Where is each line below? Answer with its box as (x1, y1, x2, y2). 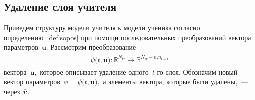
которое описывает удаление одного (40, 66, 149, 77)
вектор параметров (4, 76, 60, 87)
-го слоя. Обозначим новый (154, 66, 238, 77)
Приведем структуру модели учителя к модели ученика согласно (4, 22, 200, 33)
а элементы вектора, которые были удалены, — (103, 76, 248, 87)
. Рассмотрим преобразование (46, 42, 136, 52)
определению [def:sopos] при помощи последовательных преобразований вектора (4, 32, 251, 42)
